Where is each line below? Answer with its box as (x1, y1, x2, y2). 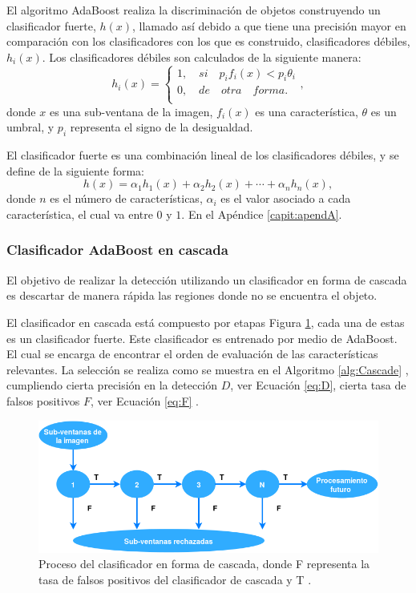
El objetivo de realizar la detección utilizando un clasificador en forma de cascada (6, 271, 407, 288)
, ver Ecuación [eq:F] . (91, 392, 200, 409)
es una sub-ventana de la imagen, (49, 103, 213, 119)
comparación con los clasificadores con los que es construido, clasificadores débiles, (6, 33, 410, 50)
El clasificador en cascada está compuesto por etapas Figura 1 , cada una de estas (6, 313, 405, 330)
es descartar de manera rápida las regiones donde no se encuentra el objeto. (6, 287, 378, 304)
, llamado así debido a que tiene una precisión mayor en (132, 17, 406, 34)
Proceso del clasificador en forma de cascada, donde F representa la (38, 555, 370, 572)
